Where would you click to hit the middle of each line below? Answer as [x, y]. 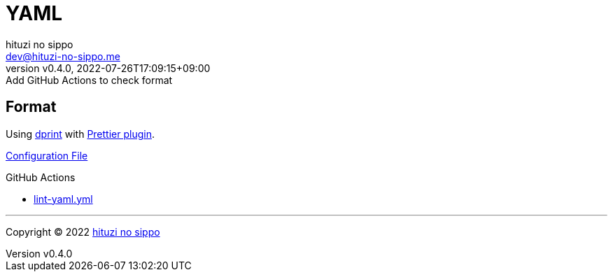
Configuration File [47, 155]
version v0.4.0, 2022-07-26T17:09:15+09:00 [108, 68]
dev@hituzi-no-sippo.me [63, 56]
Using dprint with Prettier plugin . [80, 134]
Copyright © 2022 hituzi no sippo [83, 232]
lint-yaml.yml [63, 199]
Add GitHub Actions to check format [89, 80]
